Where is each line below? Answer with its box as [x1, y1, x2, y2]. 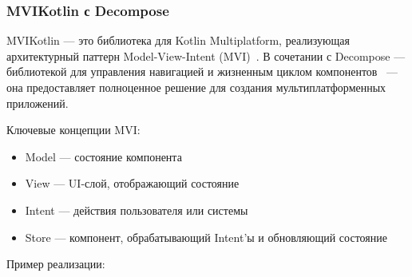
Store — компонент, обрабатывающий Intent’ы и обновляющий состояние [25, 228, 387, 245]
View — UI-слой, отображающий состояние [25, 175, 240, 192]
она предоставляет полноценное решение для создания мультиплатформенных [6, 79, 386, 95]
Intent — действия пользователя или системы [25, 201, 248, 218]
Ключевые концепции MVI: [6, 121, 141, 138]
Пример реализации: [6, 255, 105, 272]
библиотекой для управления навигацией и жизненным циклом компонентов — [6, 63, 398, 80]
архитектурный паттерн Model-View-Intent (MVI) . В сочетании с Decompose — [6, 47, 406, 64]
